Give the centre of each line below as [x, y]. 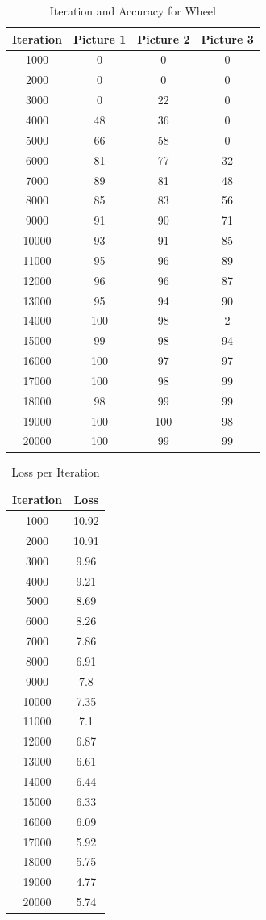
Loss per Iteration [56, 471]
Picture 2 [164, 38]
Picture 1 [100, 38]
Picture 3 [227, 38]
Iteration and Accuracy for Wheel [133, 11]
